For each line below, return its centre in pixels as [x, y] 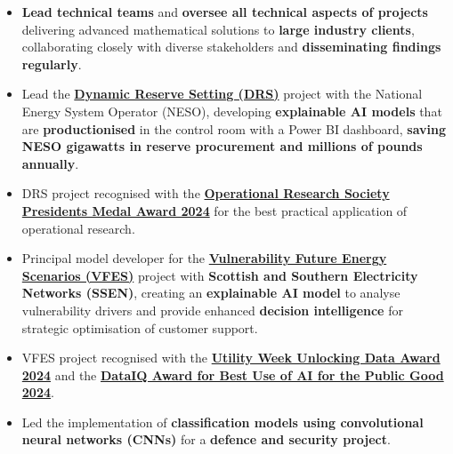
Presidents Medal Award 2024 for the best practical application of [214, 210]
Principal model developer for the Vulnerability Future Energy [204, 258]
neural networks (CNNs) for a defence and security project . [206, 439]
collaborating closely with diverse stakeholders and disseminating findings [231, 47]
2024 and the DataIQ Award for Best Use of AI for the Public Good [233, 374]
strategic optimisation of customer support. [140, 327]
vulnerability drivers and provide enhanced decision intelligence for [212, 310]
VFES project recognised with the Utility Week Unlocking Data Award [231, 358]
